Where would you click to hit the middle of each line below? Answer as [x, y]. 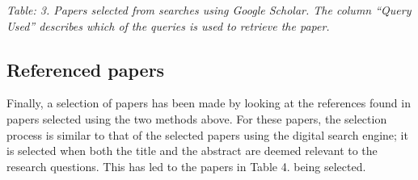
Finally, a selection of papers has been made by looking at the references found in [209, 103]
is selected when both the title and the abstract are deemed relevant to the [192, 151]
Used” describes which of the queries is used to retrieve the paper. [168, 25]
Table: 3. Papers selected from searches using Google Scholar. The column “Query [209, 10]
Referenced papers [86, 69]
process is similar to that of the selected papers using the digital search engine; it [207, 134]
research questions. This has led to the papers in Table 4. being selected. [186, 166]
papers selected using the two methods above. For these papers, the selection [197, 118]
